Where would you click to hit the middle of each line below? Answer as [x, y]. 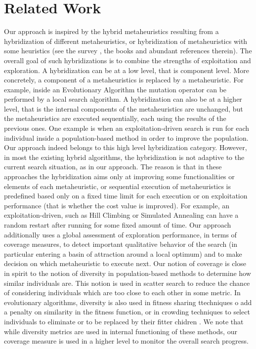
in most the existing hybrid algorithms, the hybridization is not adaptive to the [124, 157]
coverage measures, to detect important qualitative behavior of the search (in [121, 244]
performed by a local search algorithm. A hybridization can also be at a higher [123, 99]
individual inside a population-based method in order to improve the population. [126, 137]
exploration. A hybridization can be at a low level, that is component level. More [127, 70]
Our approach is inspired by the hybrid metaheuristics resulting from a [111, 31]
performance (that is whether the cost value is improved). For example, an [117, 205]
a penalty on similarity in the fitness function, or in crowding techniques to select [127, 312]
